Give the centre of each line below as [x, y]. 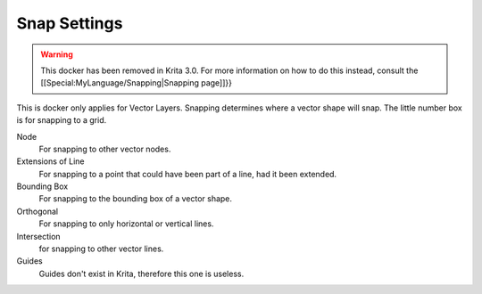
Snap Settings [70, 23]
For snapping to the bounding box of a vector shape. [135, 199]
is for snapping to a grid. [62, 120]
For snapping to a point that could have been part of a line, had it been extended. [188, 174]
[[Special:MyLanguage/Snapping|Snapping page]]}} [136, 83]
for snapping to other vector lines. [101, 249]
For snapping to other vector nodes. [105, 149]
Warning [57, 54]
